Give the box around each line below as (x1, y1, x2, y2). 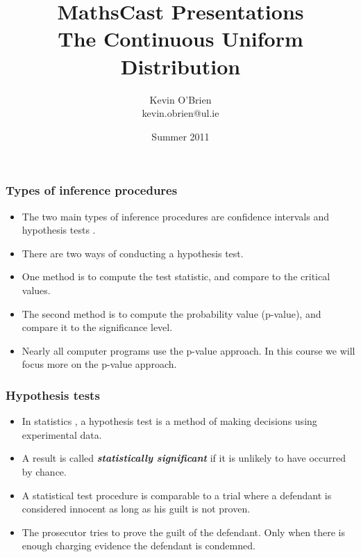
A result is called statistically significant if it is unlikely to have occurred (22, 451, 346, 465)
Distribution (120, 51, 241, 80)
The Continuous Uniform (58, 24, 303, 53)
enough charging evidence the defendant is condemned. (22, 538, 255, 553)
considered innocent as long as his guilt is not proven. (22, 501, 251, 516)
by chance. (22, 464, 67, 478)
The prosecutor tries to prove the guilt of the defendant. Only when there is (22, 524, 345, 539)
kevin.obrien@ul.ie (142, 106, 219, 120)
